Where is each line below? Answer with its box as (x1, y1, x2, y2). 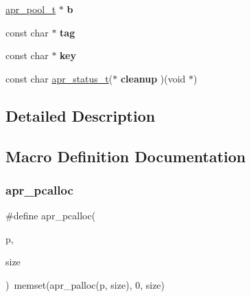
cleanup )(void (120, 71, 186, 85)
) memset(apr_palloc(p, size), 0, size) (5, 277, 165, 291)
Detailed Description (5, 104, 156, 126)
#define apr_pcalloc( (5, 208, 96, 223)
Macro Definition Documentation (5, 145, 246, 166)
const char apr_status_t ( (5, 71, 113, 85)
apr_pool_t (5, 2, 56, 16)
